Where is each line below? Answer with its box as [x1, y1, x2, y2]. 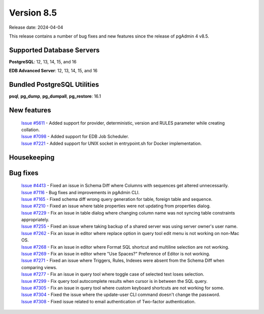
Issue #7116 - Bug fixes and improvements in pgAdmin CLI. [21, 189, 140, 195]
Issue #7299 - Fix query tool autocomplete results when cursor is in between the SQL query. [21, 278, 208, 284]
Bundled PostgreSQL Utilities [9, 80, 99, 89]
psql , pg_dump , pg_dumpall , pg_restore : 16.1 [9, 93, 101, 99]
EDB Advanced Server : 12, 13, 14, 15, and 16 [9, 68, 98, 74]
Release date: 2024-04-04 [9, 24, 64, 30]
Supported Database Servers [9, 46, 100, 54]
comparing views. [21, 264, 57, 270]
